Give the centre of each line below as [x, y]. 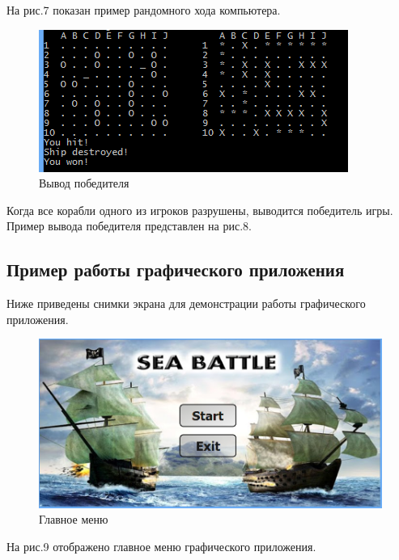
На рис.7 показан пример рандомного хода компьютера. [144, 10]
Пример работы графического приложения [176, 269]
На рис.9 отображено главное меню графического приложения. [161, 546]
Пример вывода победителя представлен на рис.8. [129, 226]
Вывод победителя [84, 183]
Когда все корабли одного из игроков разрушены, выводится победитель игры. [200, 210]
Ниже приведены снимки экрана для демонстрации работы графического [186, 303]
